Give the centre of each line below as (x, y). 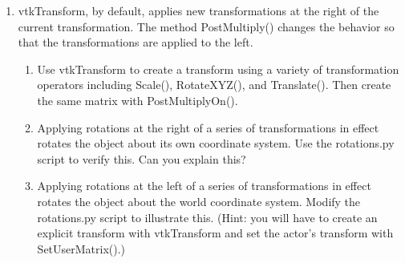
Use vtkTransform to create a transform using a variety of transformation (218, 69)
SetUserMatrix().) (81, 248)
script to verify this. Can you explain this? (142, 158)
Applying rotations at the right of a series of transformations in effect (208, 127)
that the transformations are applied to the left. (136, 42)
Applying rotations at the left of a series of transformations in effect (204, 186)
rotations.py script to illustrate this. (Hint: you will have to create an (207, 217)
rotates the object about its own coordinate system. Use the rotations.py (216, 143)
